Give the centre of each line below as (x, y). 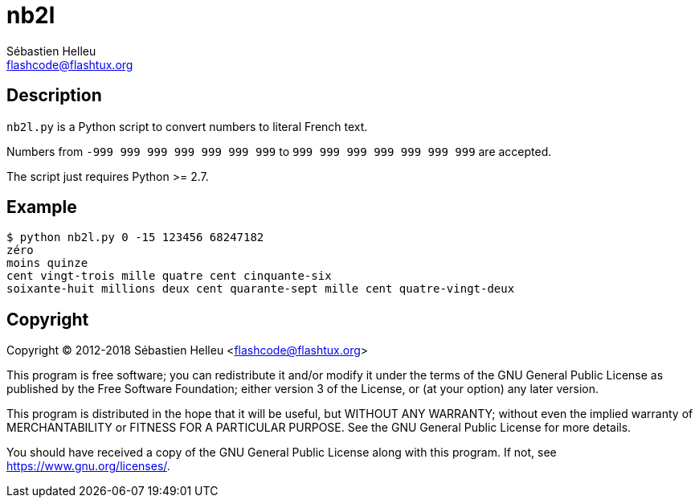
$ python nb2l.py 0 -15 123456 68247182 (135, 238)
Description (54, 96)
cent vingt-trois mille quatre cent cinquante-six (169, 276)
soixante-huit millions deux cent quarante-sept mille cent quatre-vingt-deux (261, 289)
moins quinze (47, 263)
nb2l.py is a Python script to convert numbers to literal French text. (187, 126)
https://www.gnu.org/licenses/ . (88, 466)
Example (42, 207)
